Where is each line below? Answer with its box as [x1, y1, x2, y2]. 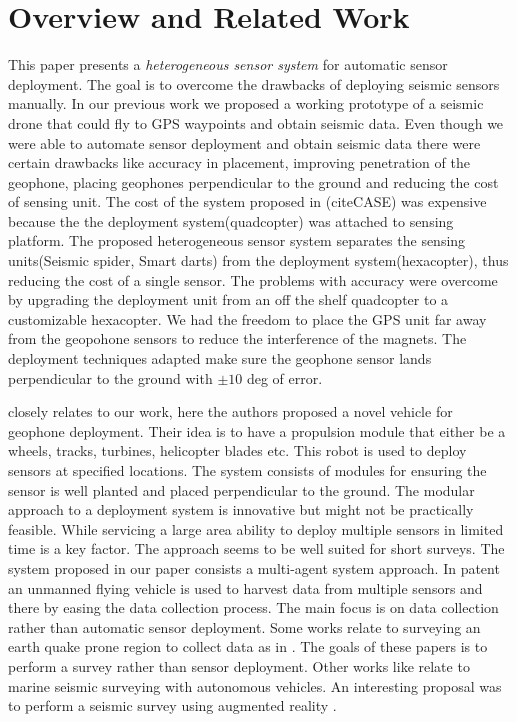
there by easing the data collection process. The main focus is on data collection [8, 597, 499, 618]
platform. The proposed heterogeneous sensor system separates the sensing [8, 230, 466, 251]
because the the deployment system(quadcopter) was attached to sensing [8, 210, 454, 231]
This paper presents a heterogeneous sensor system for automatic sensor [8, 54, 448, 75]
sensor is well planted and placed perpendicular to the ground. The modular [8, 479, 475, 500]
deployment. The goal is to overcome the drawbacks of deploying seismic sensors [8, 73, 500, 94]
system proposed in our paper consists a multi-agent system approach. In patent [8, 557, 500, 578]
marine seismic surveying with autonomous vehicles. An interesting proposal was [8, 675, 502, 696]
